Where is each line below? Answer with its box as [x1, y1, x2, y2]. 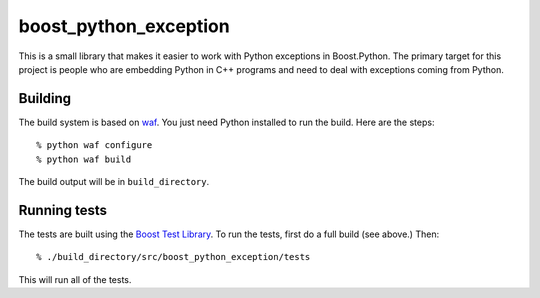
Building [18, 90, 72, 107]
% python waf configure [36, 140, 153, 151]
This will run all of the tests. [18, 273, 132, 285]
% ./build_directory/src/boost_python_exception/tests [36, 251, 311, 263]
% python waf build [36, 153, 132, 165]
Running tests [18, 201, 108, 219]
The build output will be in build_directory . [18, 176, 210, 188]
